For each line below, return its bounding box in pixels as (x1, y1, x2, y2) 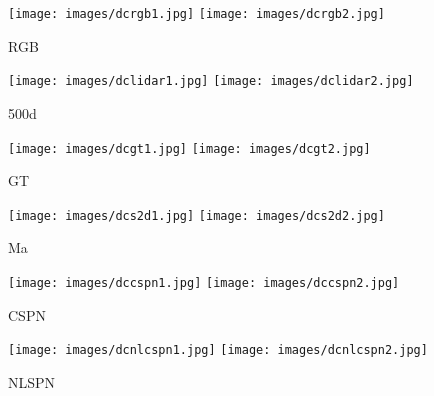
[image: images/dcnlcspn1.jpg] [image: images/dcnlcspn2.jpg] (8, 343, 428, 358)
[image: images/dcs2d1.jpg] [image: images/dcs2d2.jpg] (8, 208, 385, 223)
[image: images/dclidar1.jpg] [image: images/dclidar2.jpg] (8, 74, 414, 89)
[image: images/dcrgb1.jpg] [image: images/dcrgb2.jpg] (8, 7, 385, 21)
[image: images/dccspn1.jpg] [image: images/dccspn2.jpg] (8, 276, 400, 290)
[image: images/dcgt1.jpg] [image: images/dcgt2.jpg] (8, 141, 371, 156)
